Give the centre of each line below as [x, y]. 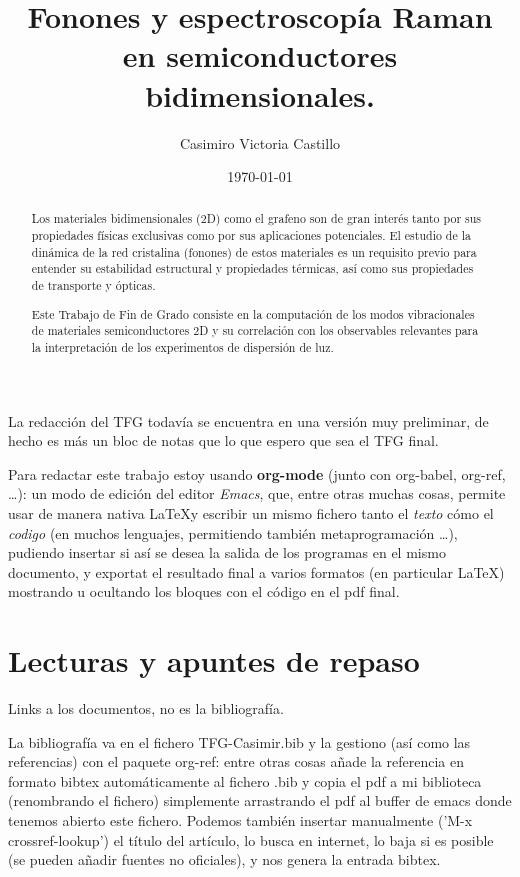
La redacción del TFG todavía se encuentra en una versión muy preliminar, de [248, 420]
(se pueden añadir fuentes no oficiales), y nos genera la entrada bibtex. [224, 859]
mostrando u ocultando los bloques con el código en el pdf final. [204, 591]
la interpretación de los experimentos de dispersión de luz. [182, 346]
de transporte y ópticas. [93, 285]
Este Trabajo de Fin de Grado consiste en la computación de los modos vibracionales [253, 313]
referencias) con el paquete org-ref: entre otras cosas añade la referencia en [236, 761]
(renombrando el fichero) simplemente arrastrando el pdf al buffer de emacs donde [260, 800]
